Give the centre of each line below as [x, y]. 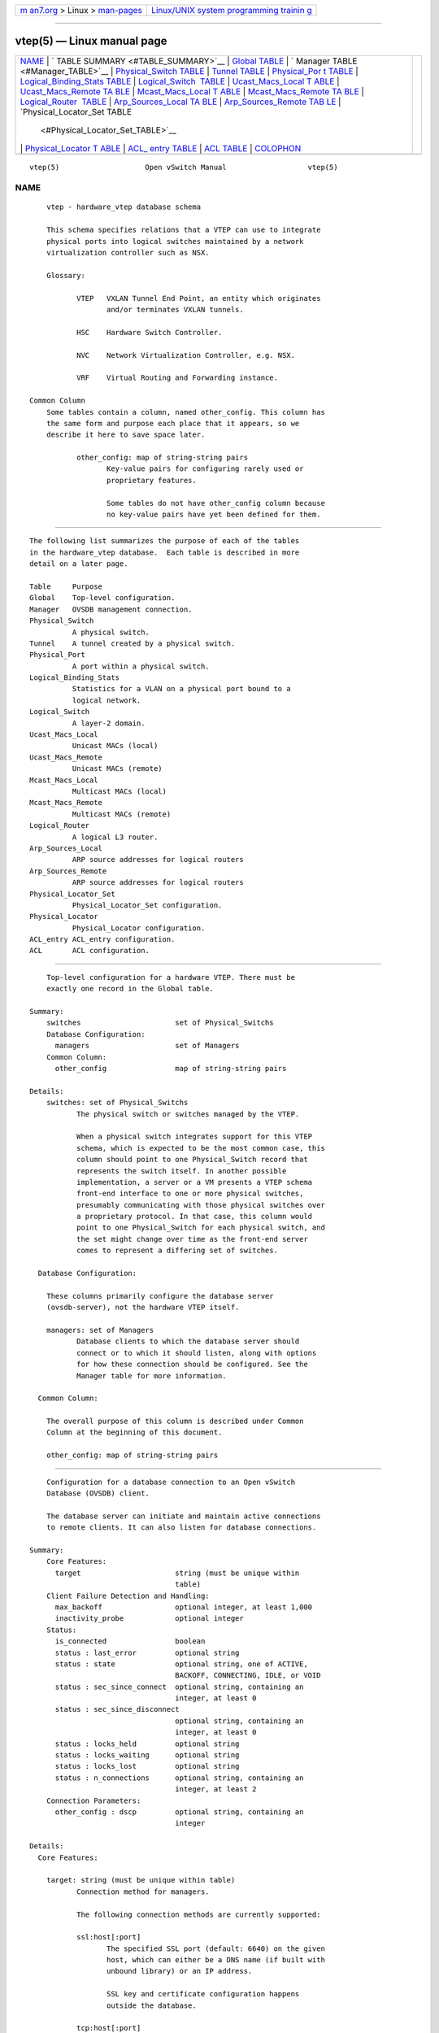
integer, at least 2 [216, 1789]
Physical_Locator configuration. [139, 928]
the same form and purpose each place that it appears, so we [173, 423]
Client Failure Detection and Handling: [128, 1595]
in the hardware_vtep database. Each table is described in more [165, 552]
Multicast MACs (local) [119, 792]
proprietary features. [151, 480]
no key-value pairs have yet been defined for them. [213, 515]
